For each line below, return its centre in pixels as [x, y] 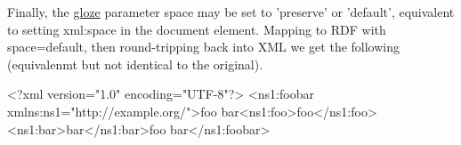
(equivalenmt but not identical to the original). [135, 64]
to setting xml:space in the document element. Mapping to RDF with [197, 29]
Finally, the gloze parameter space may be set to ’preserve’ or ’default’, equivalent [231, 12]
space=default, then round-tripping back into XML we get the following [203, 47]
